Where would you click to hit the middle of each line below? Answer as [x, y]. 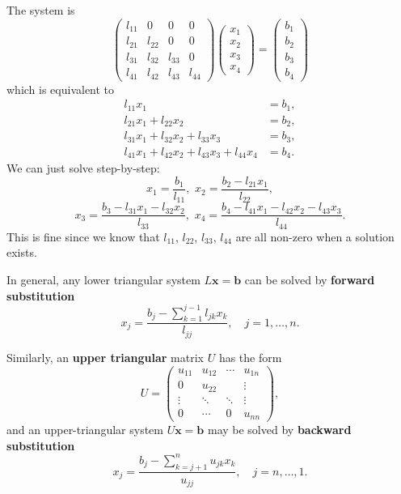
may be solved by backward [279, 430]
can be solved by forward [310, 279]
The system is [41, 10]
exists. [22, 252]
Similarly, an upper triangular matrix [105, 357]
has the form [250, 357]
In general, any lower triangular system [103, 279]
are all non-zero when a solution [315, 236]
